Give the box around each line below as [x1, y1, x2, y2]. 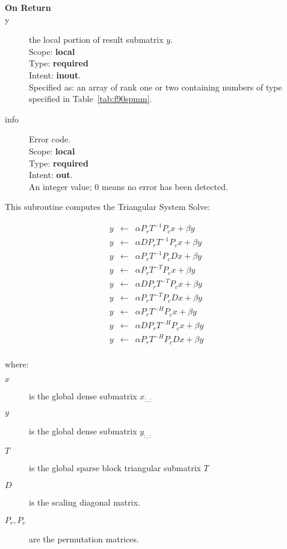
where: [5, 357, 29, 370]
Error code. [29, 133, 71, 145]
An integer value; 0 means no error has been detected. [29, 180, 228, 192]
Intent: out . [29, 168, 73, 181]
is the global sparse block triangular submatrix [29, 461, 201, 474]
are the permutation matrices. [29, 533, 139, 545]
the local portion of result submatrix [29, 33, 164, 46]
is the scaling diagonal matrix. [29, 496, 140, 509]
